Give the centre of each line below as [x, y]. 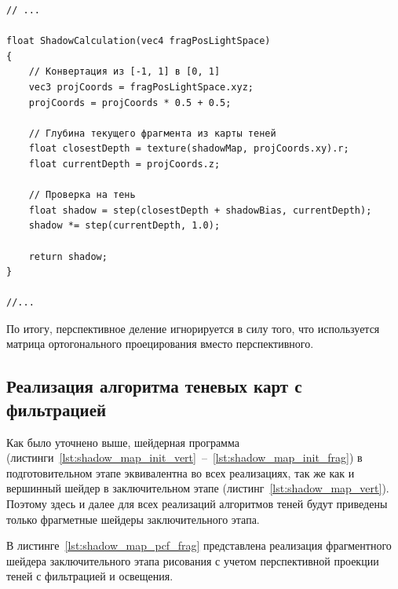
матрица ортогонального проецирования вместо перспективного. [160, 344]
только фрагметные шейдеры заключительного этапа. [133, 519]
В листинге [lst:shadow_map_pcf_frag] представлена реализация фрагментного [199, 545]
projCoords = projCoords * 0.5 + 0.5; [130, 102]
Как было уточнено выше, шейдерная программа [123, 442]
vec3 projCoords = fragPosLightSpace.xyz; [141, 87]
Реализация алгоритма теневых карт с [154, 386]
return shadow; [68, 256]
